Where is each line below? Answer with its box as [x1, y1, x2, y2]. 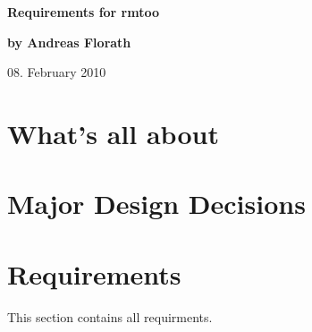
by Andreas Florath [7, 32, 131, 51]
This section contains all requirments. [7, 307, 213, 326]
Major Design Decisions [7, 185, 306, 222]
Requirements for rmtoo [7, 3, 160, 21]
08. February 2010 [7, 63, 106, 81]
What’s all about [7, 115, 219, 151]
